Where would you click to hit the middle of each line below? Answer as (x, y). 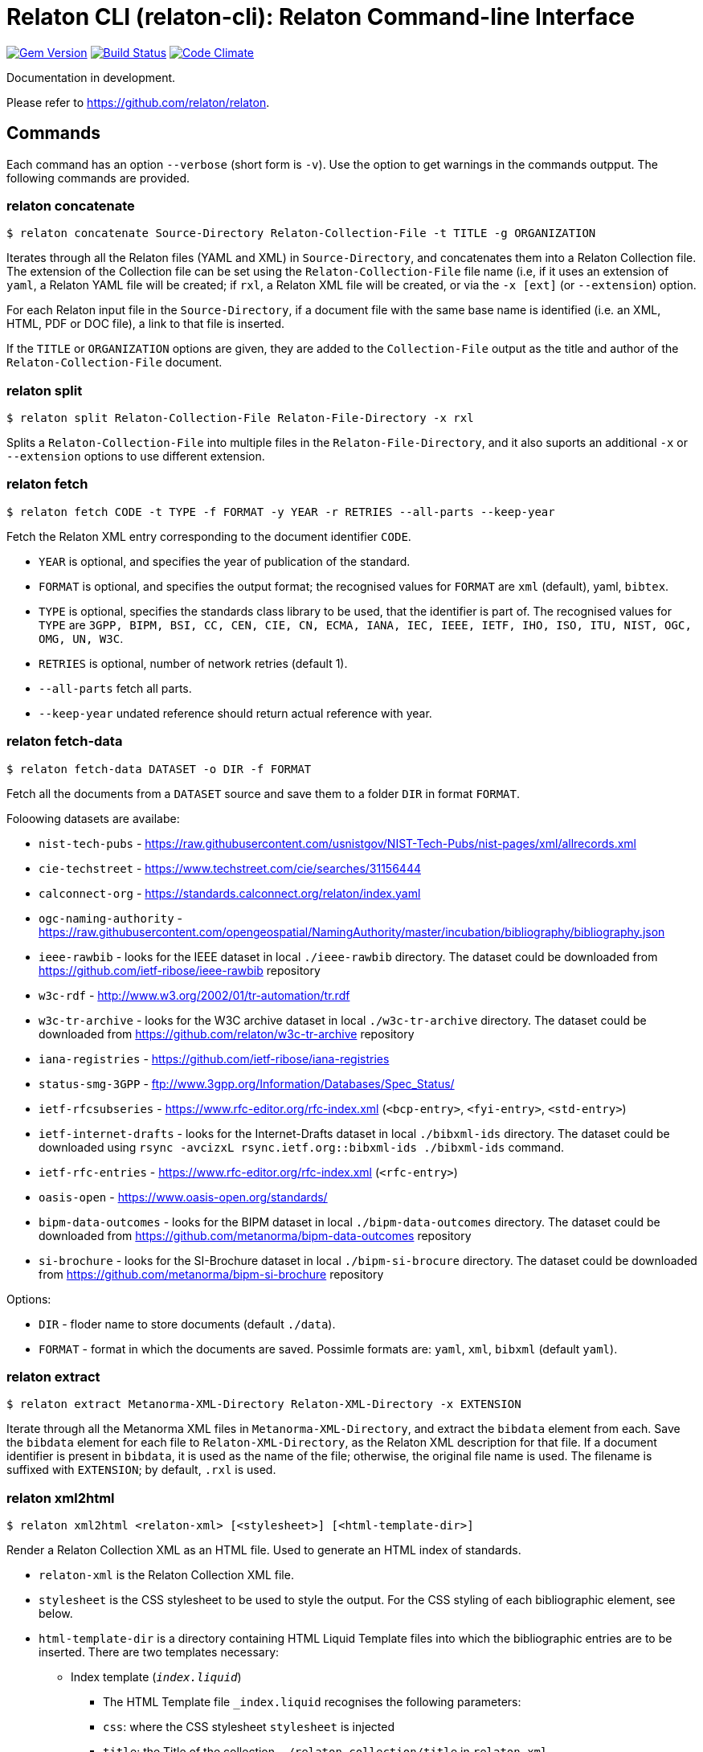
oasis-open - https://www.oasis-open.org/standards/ (183, 1197)
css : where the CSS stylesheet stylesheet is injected (249, 1727)
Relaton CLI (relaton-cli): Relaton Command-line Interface (321, 17)
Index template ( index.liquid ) (156, 1677)
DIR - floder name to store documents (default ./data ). (187, 1324)
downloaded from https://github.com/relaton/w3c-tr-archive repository (227, 1034)
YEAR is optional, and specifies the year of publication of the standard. (225, 561)
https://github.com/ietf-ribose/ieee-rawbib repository (180, 970)
